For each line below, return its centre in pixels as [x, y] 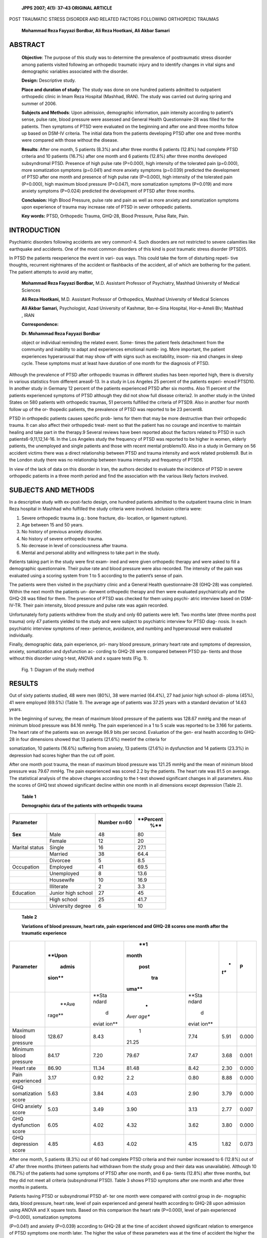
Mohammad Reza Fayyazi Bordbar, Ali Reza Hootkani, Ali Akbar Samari [96, 30]
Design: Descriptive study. [49, 80]
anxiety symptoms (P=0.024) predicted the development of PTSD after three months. [108, 191]
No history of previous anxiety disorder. [62, 532]
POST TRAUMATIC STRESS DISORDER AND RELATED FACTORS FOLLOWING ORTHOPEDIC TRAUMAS [114, 19]
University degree [70, 906]
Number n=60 [115, 823]
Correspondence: [40, 324]
